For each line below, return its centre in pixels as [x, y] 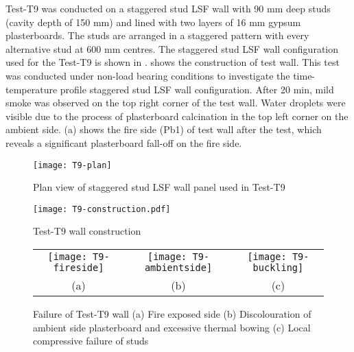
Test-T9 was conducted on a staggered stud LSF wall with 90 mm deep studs [168, 8]
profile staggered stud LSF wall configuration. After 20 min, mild [197, 89]
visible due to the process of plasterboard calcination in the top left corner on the [177, 116]
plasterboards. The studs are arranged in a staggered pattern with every [157, 35]
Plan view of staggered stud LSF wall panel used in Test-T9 [159, 187]
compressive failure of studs [91, 341]
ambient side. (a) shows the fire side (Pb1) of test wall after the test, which [164, 129]
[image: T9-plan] [72, 165]
